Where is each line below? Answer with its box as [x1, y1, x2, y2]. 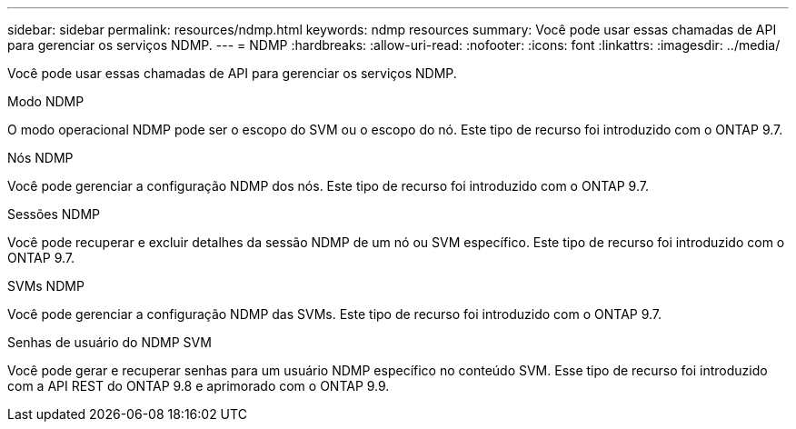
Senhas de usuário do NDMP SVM [7, 334, 212, 350]
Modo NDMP [7, 94, 85, 109]
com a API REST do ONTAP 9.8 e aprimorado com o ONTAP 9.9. [7, 378, 390, 394]
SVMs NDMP [7, 278, 85, 294]
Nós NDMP [7, 150, 74, 165]
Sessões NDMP [7, 206, 101, 222]
